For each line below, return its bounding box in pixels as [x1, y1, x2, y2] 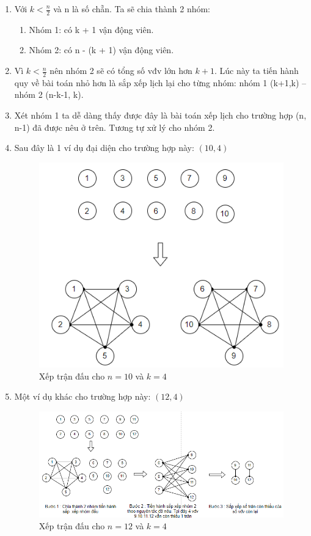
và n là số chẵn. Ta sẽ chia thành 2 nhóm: [53, 2, 211, 15]
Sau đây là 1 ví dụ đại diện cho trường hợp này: [14, 141, 194, 154]
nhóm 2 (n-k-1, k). [14, 88, 84, 101]
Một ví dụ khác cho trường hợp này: [14, 390, 151, 403]
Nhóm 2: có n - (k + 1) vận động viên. [29, 43, 174, 56]
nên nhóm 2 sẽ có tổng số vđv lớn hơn [49, 64, 192, 77]
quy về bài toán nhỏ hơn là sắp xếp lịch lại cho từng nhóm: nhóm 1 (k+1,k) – [14, 76, 307, 89]
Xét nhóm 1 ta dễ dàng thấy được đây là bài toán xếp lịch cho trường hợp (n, [14, 109, 307, 122]
